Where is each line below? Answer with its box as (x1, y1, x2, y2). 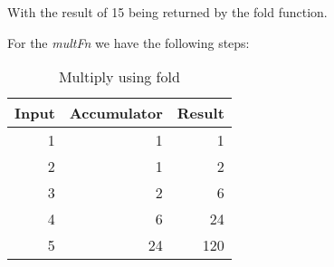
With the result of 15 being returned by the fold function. (7, 3, 328, 21)
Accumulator (69, 102, 163, 124)
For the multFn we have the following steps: (7, 33, 250, 52)
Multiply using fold (58, 66, 180, 88)
